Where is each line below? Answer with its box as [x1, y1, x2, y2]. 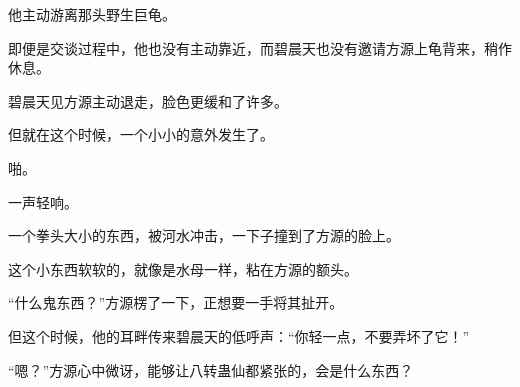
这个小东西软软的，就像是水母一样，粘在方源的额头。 [8, 258, 358, 279]
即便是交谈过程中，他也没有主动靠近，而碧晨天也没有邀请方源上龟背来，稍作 [8, 37, 512, 58]
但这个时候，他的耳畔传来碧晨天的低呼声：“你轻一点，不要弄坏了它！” [8, 325, 470, 346]
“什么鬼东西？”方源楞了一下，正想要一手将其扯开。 [8, 292, 344, 313]
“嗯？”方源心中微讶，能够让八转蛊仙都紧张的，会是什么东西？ [8, 359, 414, 380]
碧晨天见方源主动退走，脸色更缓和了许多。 [8, 90, 288, 111]
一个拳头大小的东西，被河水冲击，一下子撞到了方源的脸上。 [8, 225, 400, 246]
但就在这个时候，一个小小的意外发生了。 [8, 124, 274, 145]
